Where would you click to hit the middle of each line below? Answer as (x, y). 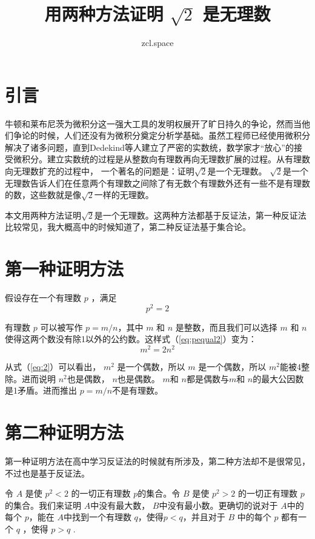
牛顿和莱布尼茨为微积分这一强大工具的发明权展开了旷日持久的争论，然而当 (153, 123)
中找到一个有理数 (97, 517)
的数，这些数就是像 (43, 195)
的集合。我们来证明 (43, 505)
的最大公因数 (278, 378)
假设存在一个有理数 (43, 298)
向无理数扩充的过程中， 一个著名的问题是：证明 (100, 171)
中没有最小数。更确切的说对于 (218, 505)
